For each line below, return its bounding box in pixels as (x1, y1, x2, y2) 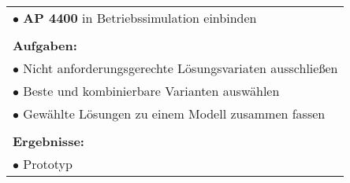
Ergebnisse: (13, 132, 84, 150)
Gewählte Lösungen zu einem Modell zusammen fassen (23, 104, 326, 123)
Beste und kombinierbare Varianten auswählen (23, 82, 280, 100)
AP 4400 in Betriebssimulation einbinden (23, 9, 257, 27)
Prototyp (23, 155, 73, 173)
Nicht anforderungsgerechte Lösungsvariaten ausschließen (23, 59, 338, 77)
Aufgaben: (13, 36, 77, 54)
